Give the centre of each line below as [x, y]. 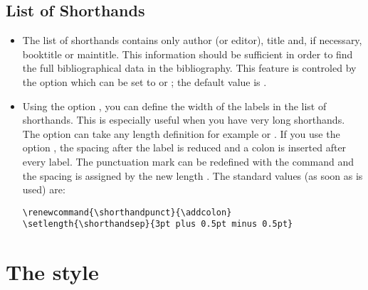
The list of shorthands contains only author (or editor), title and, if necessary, [192, 40]
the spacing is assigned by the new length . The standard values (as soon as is [193, 175]
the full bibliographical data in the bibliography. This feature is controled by [189, 68]
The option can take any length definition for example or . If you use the [181, 133]
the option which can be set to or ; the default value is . [144, 81]
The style [52, 272]
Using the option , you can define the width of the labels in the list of [174, 106]
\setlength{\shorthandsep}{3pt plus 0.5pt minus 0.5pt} [158, 224]
